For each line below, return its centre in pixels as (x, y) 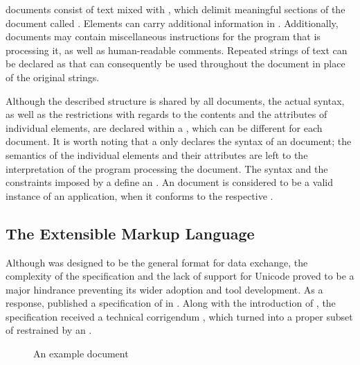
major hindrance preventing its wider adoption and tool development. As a (164, 289)
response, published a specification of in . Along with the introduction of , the (171, 303)
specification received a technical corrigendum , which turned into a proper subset (179, 316)
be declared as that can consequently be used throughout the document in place (175, 63)
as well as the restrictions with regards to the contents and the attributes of (166, 114)
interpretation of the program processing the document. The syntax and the (167, 168)
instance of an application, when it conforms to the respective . (139, 195)
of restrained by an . (49, 330)
